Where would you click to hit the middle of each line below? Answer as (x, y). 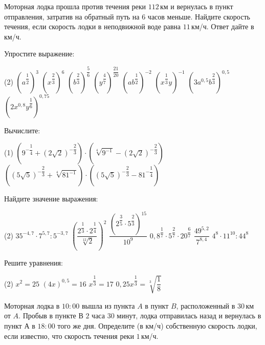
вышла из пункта (108, 305)
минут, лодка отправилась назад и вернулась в (189, 316)
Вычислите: (22, 130)
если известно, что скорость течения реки (69, 336)
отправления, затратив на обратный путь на (72, 16)
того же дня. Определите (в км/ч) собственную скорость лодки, (157, 325)
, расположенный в (206, 305)
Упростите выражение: (39, 54)
